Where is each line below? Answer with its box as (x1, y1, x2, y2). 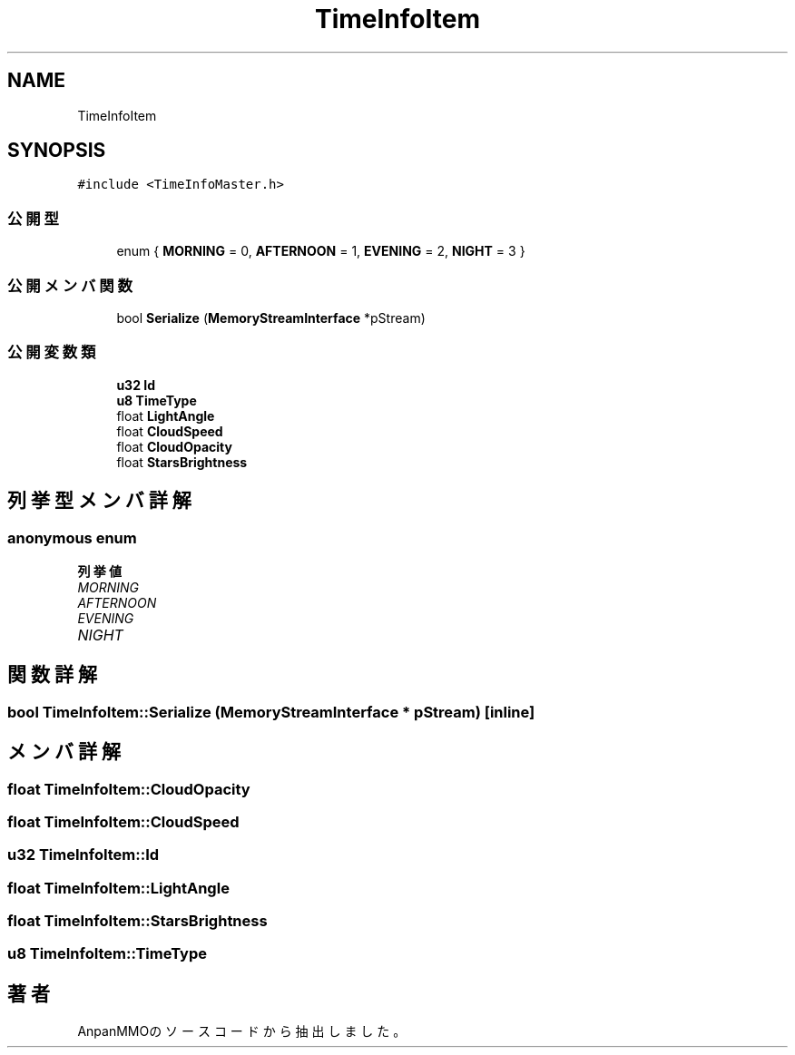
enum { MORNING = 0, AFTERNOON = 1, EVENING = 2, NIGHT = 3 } (116, 243, 525, 259)
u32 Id (116, 376, 156, 393)
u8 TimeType (116, 392, 197, 408)
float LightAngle (116, 407, 215, 424)
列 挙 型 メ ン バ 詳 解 (7, 489, 191, 513)
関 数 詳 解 (7, 663, 97, 687)
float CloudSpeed (116, 423, 223, 439)
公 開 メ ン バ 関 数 (7, 276, 132, 295)
